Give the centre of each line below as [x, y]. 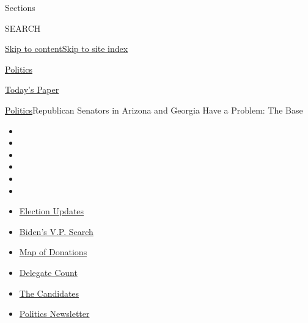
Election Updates [52, 211]
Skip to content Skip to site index [67, 49]
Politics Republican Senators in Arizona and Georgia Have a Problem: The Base [154, 110]
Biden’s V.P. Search [56, 231]
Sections [20, 7]
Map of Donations [53, 252]
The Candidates [49, 293]
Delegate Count [48, 272]
